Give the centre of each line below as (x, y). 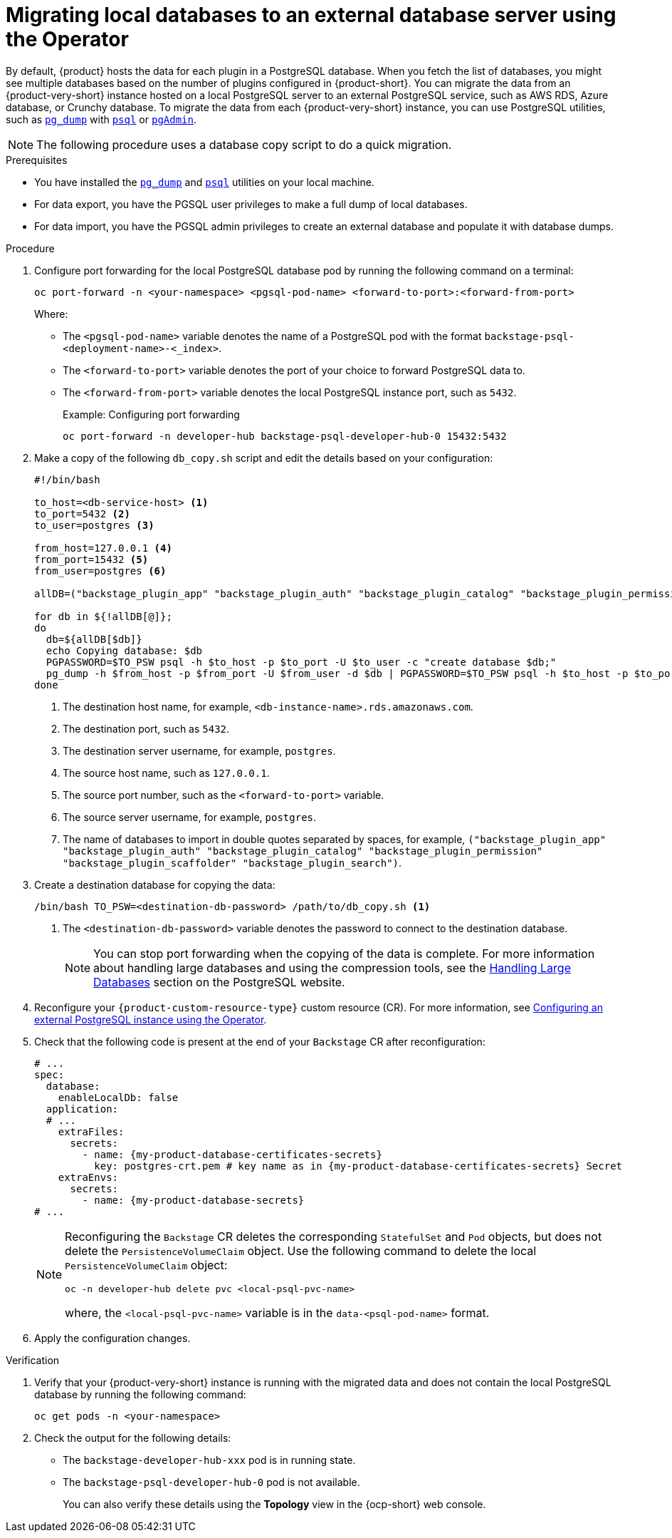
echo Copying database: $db (124, 650)
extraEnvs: (88, 1177)
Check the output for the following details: (133, 1438)
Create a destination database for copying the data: (155, 884)
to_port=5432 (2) (82, 513)
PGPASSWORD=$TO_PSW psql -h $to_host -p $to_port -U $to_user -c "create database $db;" (301, 662)
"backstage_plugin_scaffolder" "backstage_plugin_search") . (232, 862)
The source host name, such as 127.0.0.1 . (166, 773)
